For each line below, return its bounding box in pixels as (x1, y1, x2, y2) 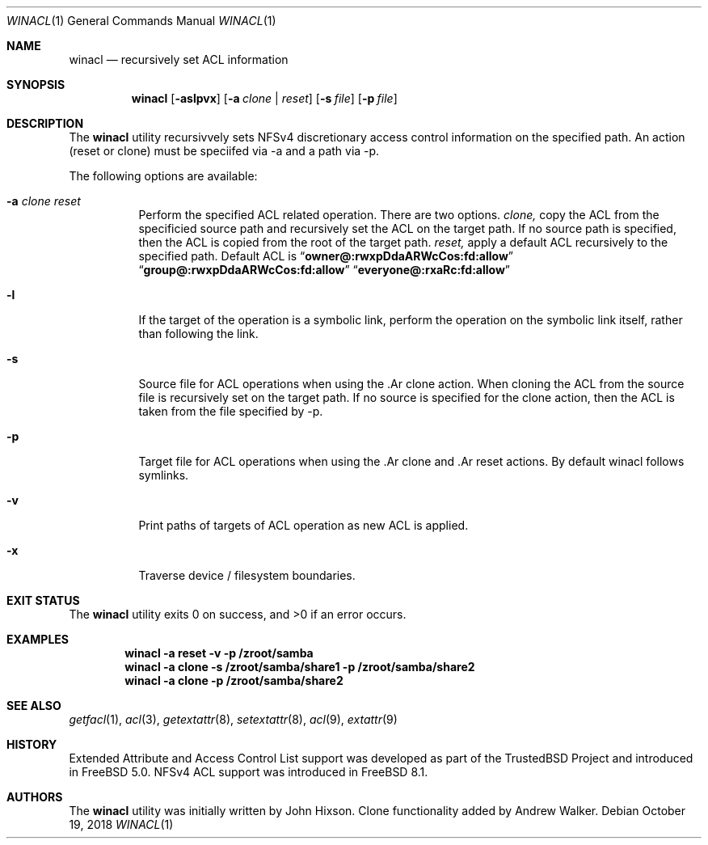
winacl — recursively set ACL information (69, 53, 289, 66)
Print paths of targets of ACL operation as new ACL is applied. (138, 518, 469, 532)
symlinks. (138, 468, 189, 482)
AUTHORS (6, 790, 63, 804)
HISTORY (6, 737, 57, 751)
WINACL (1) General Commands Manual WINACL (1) (6, 14, 276, 27)
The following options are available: (69, 169, 258, 183)
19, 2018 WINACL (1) (69, 818, 174, 831)
